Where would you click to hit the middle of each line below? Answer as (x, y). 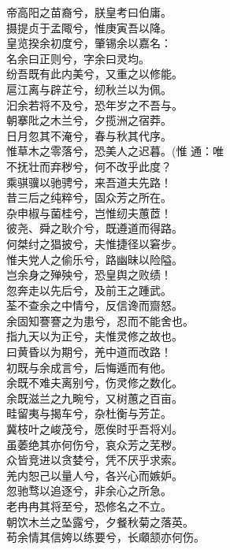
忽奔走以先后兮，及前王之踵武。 (89, 290)
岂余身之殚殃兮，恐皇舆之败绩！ (89, 275)
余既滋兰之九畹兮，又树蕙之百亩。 (95, 398)
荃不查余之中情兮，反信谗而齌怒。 (95, 305)
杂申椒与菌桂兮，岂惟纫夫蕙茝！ (89, 212)
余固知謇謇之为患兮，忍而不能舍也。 (100, 320)
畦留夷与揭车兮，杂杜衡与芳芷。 (89, 413)
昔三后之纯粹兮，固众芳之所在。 (89, 197)
